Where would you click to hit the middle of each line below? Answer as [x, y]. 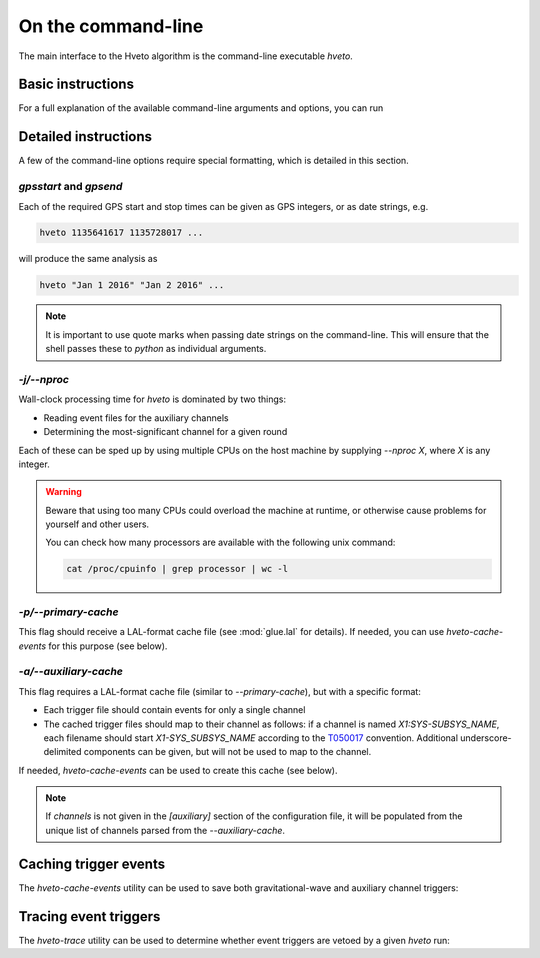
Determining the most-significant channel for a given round [165, 432]
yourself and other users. [97, 524]
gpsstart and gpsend [70, 187]
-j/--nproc [44, 379]
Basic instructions [76, 84]
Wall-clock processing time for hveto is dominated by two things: [152, 399]
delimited [62, 752]
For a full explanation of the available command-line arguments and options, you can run [201, 108]
